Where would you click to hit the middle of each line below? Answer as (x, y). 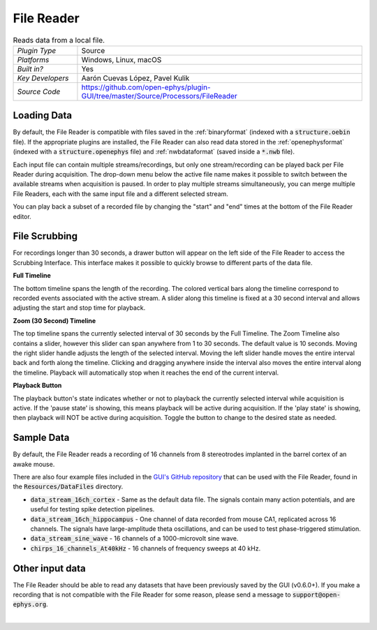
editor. (22, 216)
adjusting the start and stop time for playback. (79, 308)
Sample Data (41, 438)
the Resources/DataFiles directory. (68, 487)
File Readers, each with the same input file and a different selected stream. (120, 194)
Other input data (50, 568)
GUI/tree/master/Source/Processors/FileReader (159, 96)
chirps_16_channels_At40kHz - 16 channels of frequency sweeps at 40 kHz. (146, 548)
